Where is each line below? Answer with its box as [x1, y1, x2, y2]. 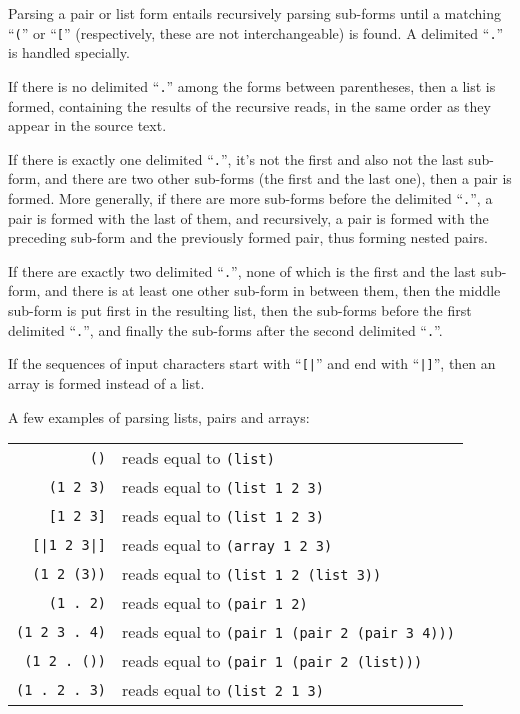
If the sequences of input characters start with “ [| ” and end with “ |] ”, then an [8, 353, 496, 374]
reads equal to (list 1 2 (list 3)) [122, 562, 382, 586]
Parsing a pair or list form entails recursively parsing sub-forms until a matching [8, 3, 502, 23]
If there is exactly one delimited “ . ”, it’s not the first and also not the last [8, 148, 464, 169]
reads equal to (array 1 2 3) [122, 533, 333, 557]
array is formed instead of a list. [8, 372, 205, 393]
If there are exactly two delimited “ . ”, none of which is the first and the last [8, 260, 476, 281]
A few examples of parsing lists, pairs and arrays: [8, 406, 310, 427]
